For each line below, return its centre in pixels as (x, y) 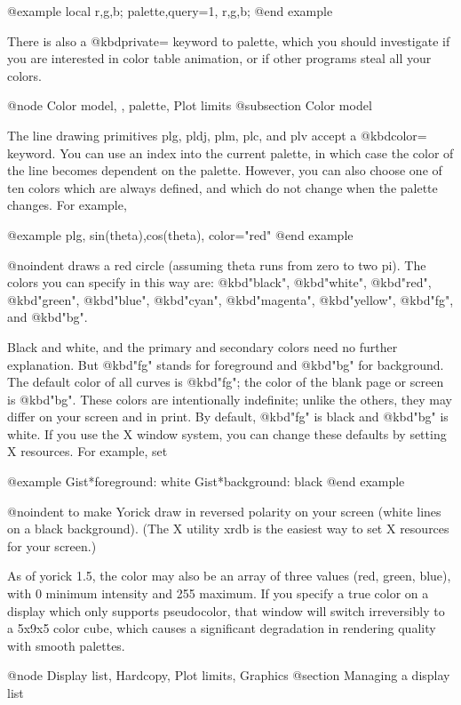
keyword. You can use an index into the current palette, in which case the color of (230, 152)
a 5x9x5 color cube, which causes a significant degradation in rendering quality (222, 628)
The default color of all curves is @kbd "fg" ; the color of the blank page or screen (226, 382)
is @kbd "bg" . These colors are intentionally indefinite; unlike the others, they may (230, 399)
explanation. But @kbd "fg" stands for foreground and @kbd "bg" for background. (226, 364)
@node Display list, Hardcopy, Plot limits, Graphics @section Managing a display (229, 675)
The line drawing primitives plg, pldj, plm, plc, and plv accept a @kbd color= (217, 135)
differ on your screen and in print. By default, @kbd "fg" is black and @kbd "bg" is (228, 417)
